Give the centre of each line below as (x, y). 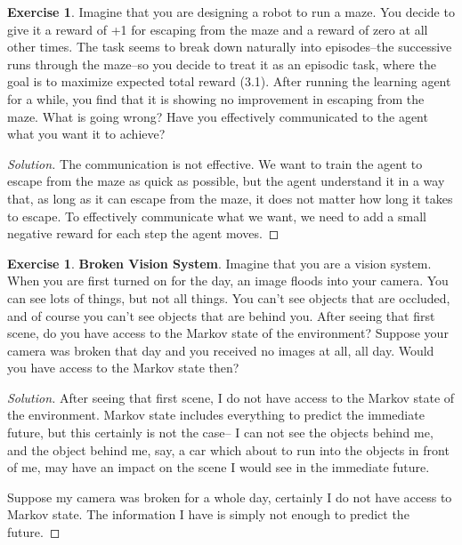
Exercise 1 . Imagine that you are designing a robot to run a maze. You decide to (231, 12)
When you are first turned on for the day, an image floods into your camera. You (228, 281)
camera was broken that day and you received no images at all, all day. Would (221, 350)
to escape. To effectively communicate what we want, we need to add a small (217, 216)
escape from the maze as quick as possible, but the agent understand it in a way (226, 181)
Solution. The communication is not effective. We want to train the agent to (215, 163)
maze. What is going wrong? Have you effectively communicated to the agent (218, 116)
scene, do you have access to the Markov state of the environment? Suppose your (228, 333)
